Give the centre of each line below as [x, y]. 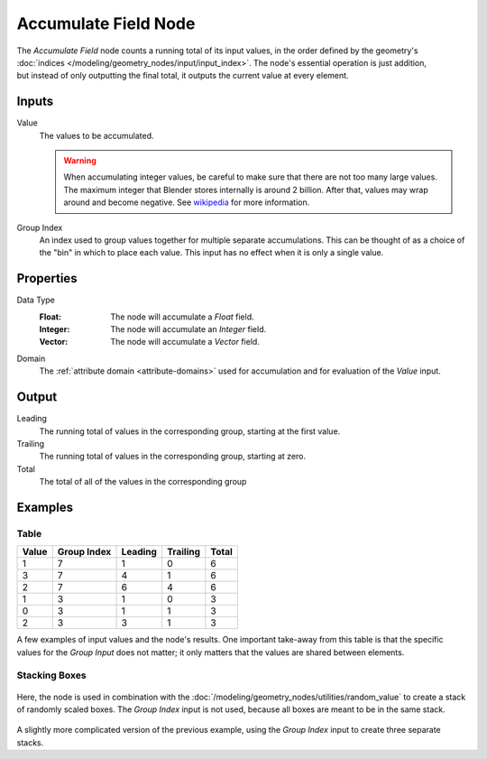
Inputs [35, 102]
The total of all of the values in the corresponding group [143, 482]
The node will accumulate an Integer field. [188, 329]
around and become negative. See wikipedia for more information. [187, 202]
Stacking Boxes [51, 675]
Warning [80, 161]
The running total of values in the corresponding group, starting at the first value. [190, 431]
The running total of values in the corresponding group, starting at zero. [173, 457]
